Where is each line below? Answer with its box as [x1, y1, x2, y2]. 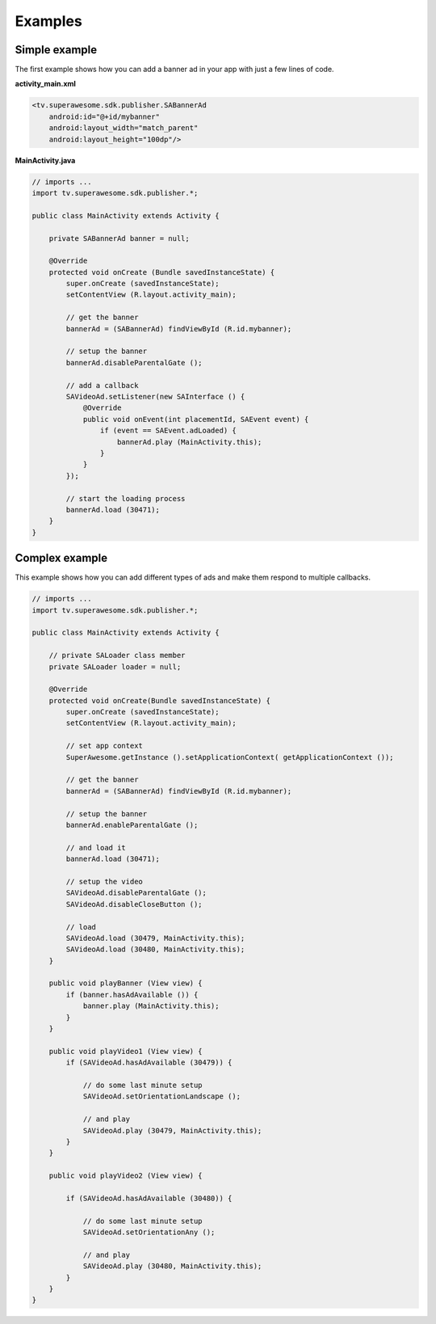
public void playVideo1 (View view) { [48, 1047, 203, 1056]
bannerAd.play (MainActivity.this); [117, 437, 262, 446]
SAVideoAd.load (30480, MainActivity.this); [65, 945, 245, 954]
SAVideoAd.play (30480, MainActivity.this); [82, 1262, 262, 1271]
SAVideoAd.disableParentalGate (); [65, 888, 208, 897]
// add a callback [65, 381, 139, 390]
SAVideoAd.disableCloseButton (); [65, 900, 203, 909]
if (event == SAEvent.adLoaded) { [99, 426, 237, 436]
